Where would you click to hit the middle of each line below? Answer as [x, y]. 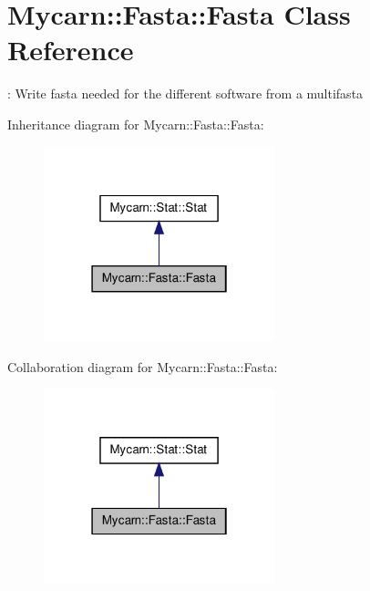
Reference [71, 50]
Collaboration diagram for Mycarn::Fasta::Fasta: [143, 366]
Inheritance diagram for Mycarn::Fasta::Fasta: [136, 124]
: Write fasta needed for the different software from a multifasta [185, 93]
